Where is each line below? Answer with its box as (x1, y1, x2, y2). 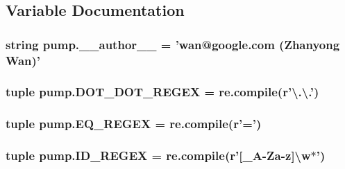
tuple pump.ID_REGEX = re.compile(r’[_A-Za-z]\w (6, 147, 311, 164)
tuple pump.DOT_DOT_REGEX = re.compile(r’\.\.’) (6, 83, 319, 100)
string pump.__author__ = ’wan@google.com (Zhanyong (6, 35, 340, 53)
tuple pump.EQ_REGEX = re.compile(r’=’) (6, 115, 262, 132)
